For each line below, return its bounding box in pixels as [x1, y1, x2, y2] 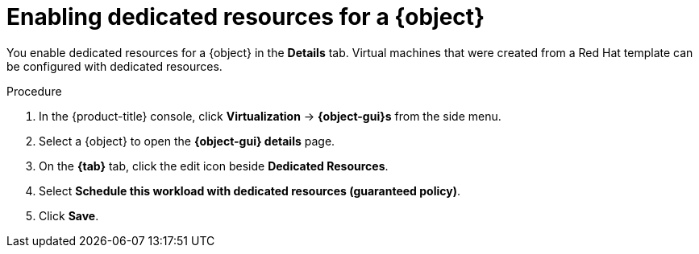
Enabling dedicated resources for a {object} [6, 3, 485, 31]
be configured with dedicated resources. [6, 59, 223, 73]
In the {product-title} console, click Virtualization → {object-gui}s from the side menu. [39, 109, 501, 123]
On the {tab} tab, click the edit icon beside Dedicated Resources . [39, 158, 389, 173]
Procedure [6, 84, 62, 98]
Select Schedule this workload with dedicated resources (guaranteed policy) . [39, 183, 460, 198]
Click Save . [39, 208, 99, 223]
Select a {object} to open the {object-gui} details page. [39, 133, 335, 148]
